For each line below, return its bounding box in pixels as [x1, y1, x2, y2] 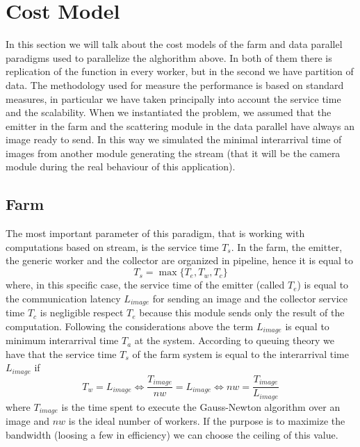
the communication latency [6, 291, 121, 305]
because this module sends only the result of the [139, 305, 345, 320]
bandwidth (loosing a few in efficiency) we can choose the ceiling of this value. [6, 427, 338, 441]
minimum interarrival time [6, 333, 119, 348]
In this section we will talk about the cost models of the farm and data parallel [6, 37, 343, 51]
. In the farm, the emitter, [231, 239, 343, 254]
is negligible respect [40, 305, 124, 320]
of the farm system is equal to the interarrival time [132, 346, 349, 361]
